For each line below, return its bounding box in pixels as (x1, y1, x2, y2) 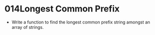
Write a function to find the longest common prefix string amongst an (11, 19, 150, 25)
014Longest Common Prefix (4, 3, 120, 14)
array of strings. (11, 24, 44, 30)
